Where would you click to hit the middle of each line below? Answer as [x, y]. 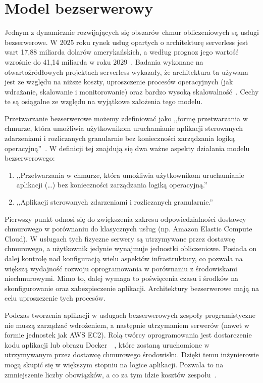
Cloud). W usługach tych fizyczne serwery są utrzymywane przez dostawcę [120, 238]
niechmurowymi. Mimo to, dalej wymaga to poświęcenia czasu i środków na [122, 278]
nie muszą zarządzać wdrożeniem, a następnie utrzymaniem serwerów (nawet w [127, 325]
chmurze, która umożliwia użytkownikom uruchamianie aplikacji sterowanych [124, 128]
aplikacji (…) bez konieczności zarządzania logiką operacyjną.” [112, 185]
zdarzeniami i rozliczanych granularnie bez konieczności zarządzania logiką [120, 138]
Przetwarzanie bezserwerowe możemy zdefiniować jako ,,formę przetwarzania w [126, 118]
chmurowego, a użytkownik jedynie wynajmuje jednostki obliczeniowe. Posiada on [131, 248]
